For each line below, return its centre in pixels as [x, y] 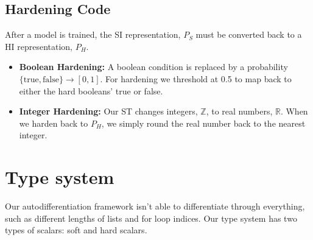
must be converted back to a [249, 34]
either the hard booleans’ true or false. [91, 90]
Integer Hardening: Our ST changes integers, [108, 111]
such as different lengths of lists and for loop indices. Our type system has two [151, 218]
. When [294, 111]
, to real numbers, [239, 111]
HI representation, [39, 46]
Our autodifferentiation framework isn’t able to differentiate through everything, [155, 206]
